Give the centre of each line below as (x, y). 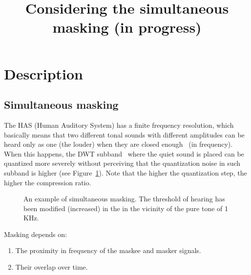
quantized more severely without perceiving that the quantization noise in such (122, 163)
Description (44, 73)
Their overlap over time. (52, 267)
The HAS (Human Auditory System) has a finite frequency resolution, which (119, 125)
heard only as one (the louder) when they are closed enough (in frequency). (118, 144)
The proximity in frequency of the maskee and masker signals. (108, 250)
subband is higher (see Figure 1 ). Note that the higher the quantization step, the (125, 172)
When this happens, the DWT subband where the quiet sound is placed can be (124, 153)
